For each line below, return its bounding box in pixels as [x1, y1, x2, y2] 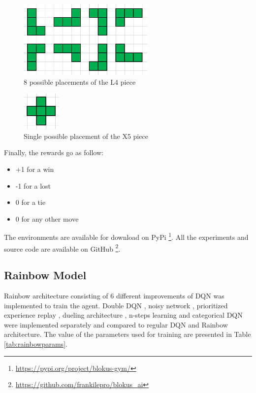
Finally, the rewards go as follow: [4, 147, 103, 158]
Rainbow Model [4, 267, 87, 283]
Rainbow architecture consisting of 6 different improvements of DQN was [4, 291, 224, 301]
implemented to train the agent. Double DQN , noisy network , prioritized [4, 300, 228, 310]
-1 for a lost [15, 180, 51, 191]
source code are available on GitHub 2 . [4, 242, 121, 254]
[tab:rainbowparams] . [4, 339, 67, 349]
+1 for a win [15, 164, 54, 174]
